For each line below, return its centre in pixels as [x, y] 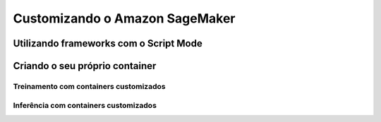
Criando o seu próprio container [85, 66]
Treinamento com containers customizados [89, 86]
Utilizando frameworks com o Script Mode [108, 43]
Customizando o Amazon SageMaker [124, 18]
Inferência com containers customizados [85, 105]
